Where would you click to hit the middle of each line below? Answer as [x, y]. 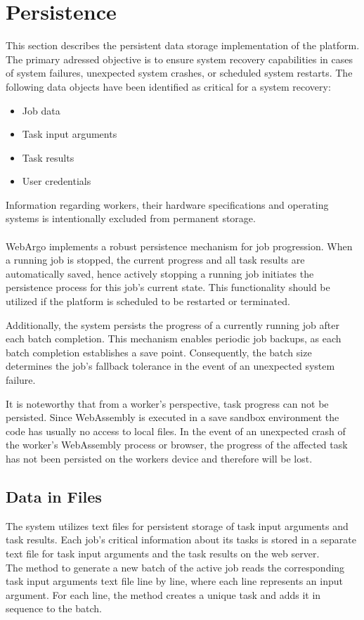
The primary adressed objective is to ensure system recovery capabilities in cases [179, 59]
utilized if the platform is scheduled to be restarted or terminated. [148, 301]
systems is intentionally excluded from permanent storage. [131, 218]
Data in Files [54, 496]
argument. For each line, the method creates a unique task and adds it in [163, 594]
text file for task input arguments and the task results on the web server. [163, 553]
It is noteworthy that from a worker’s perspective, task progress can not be [167, 403]
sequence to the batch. [54, 608]
